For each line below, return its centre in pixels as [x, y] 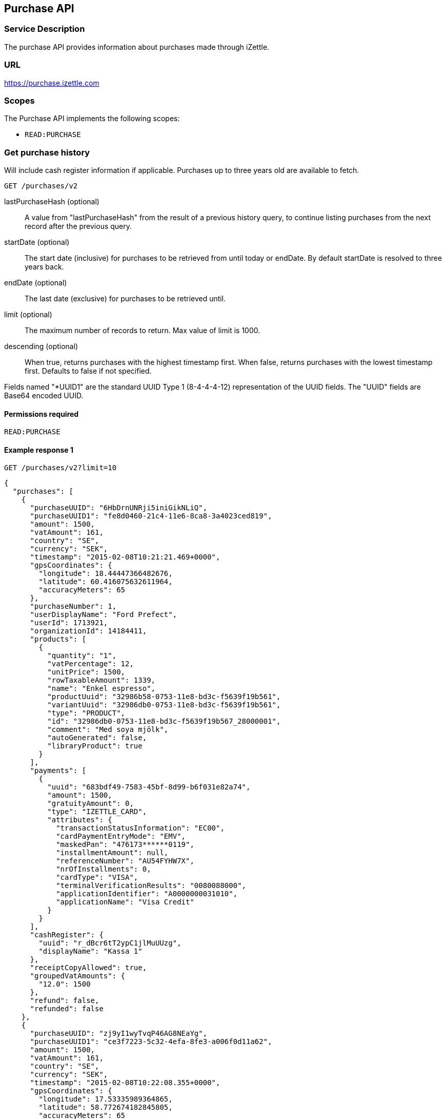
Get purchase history [47, 152]
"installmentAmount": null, [112, 853]
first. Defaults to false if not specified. [88, 371]
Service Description [45, 29]
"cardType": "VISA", [97, 877]
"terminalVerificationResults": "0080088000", [151, 886]
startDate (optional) [37, 242]
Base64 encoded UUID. [44, 396]
